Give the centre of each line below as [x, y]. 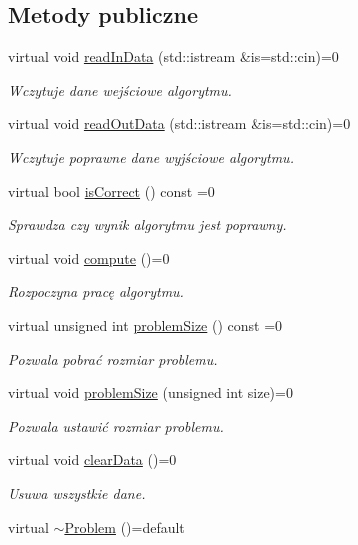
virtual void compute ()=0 [89, 257]
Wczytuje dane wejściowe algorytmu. [120, 89]
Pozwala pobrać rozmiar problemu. [113, 358]
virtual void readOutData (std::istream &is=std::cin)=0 [179, 123]
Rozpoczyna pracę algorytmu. [96, 291]
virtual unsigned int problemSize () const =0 [145, 324]
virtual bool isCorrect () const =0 [111, 190]
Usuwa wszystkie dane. [77, 492]
